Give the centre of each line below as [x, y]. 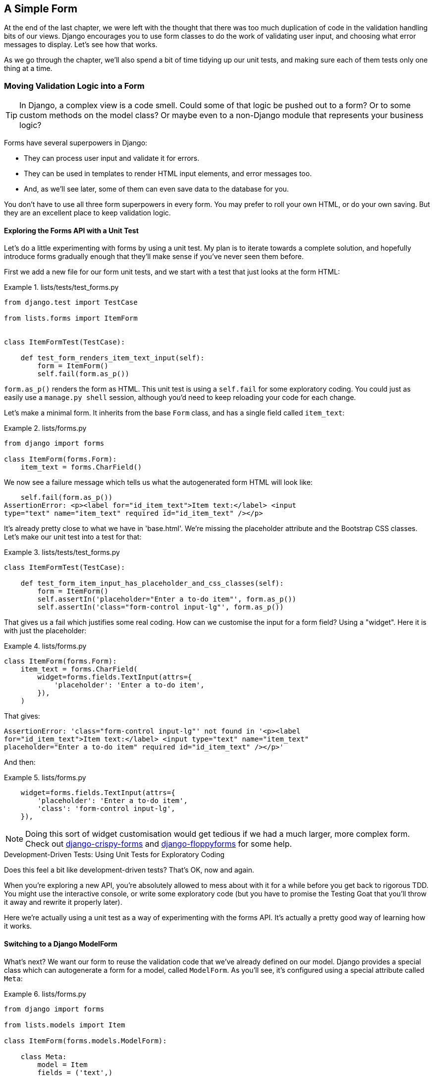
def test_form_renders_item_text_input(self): [112, 358]
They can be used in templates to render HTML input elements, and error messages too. [168, 174]
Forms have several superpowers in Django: [76, 143]
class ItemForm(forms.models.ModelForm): [85, 1041]
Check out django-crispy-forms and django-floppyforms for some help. [159, 844]
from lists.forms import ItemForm [71, 318]
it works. [18, 926]
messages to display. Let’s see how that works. [81, 45]
